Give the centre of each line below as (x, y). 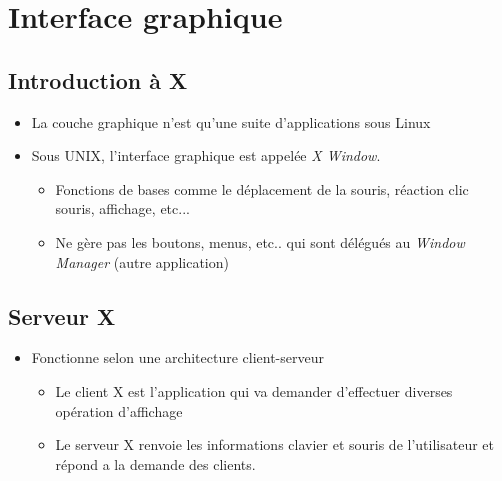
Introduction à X (98, 79)
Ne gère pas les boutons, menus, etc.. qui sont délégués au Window (260, 241)
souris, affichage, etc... (122, 208)
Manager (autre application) (142, 261)
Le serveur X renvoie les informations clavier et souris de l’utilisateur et (274, 444)
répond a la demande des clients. (155, 463)
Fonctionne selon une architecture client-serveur (177, 357)
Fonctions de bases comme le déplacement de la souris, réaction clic (262, 188)
